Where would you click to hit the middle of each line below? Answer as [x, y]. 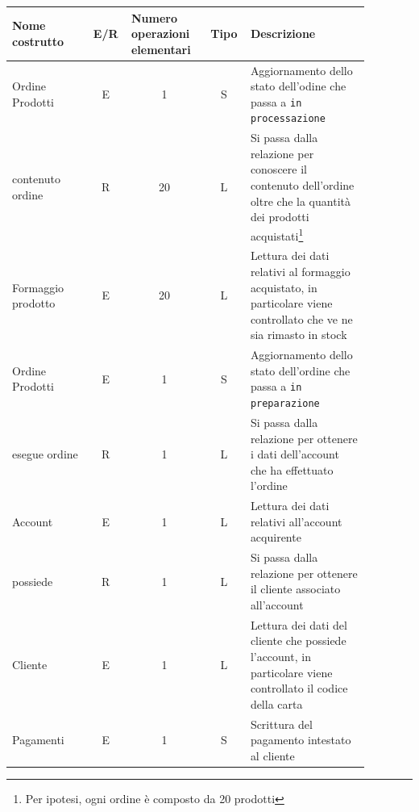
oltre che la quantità [300, 201]
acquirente [276, 537]
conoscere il [278, 169]
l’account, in [280, 656]
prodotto [34, 303]
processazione [288, 119]
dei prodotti [280, 217]
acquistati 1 [277, 234]
